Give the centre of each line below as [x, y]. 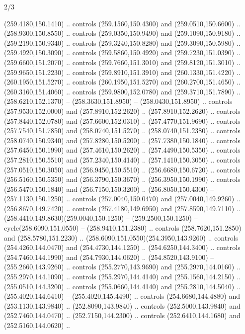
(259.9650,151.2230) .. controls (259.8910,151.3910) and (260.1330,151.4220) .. [122, 72]
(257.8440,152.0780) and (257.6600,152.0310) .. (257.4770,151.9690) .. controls [122, 121]
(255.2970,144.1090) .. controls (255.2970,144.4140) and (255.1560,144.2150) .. [122, 277]
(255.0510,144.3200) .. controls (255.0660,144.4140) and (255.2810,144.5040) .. [122, 286]
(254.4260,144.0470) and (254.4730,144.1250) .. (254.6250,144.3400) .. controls [122, 247]
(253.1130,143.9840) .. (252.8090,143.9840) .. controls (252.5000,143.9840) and [122, 305]
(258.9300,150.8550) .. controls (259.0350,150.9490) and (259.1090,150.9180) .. [122, 33]
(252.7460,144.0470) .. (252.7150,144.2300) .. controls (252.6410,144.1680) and [122, 315]
